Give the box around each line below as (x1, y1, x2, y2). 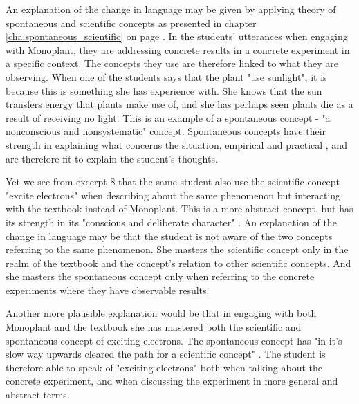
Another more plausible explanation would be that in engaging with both (6, 306, 317, 320)
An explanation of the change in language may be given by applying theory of (6, 2, 336, 16)
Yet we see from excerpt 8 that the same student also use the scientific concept (6, 174, 340, 189)
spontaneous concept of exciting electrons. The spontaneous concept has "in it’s (6, 333, 342, 347)
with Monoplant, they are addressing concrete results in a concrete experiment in (6, 42, 350, 57)
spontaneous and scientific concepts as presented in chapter (6, 15, 257, 30)
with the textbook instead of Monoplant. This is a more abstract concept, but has (6, 201, 353, 216)
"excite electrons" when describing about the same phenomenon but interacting (6, 187, 341, 202)
